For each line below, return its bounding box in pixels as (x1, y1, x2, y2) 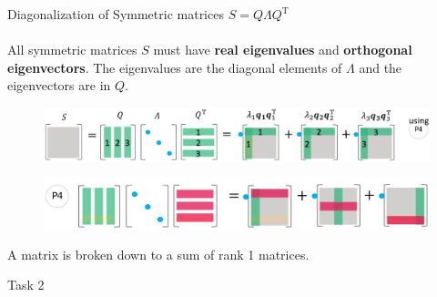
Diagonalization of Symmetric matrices (7, 5, 224, 23)
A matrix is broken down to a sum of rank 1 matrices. (7, 244, 310, 263)
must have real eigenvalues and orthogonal (153, 40, 412, 59)
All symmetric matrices (7, 40, 137, 59)
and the (359, 57, 402, 77)
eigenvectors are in (7, 76, 111, 95)
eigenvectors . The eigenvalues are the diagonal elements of (7, 57, 342, 77)
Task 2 (7, 275, 45, 294)
